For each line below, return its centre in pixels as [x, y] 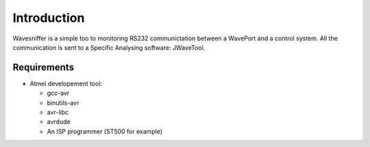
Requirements [44, 67]
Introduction [49, 18]
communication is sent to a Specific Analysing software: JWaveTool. [109, 47]
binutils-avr [63, 103]
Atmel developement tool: [66, 83]
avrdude [59, 122]
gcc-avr [58, 93]
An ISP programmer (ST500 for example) [105, 131]
